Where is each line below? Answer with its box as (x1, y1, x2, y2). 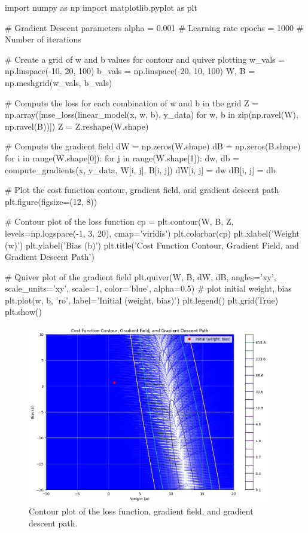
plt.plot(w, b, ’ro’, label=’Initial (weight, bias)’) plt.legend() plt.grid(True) (5, 293, 279, 306)
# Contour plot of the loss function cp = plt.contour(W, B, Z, (5, 215, 234, 228)
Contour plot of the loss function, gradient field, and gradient (29, 505, 254, 517)
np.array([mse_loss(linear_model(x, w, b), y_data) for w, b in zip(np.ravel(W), (5, 108, 298, 121)
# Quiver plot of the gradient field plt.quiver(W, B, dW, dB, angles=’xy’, (5, 270, 276, 283)
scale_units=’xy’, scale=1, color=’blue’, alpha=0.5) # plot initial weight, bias (5, 282, 292, 295)
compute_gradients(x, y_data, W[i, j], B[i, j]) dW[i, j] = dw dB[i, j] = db (5, 163, 276, 176)
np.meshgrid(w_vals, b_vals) (5, 76, 112, 88)
